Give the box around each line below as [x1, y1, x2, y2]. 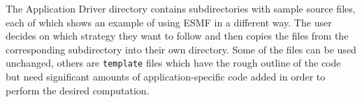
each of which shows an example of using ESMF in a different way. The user [6, 15, 332, 29]
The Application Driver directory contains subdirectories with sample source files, [6, 1, 356, 15]
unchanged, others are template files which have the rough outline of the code [6, 56, 341, 70]
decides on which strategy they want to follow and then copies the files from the [6, 28, 349, 43]
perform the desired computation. [6, 83, 150, 97]
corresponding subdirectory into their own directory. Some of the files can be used [6, 42, 356, 56]
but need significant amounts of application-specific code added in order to [6, 69, 326, 84]
